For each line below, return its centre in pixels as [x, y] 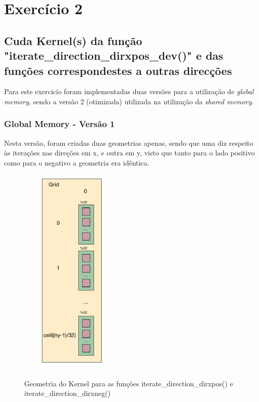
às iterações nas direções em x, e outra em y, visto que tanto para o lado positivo [129, 153]
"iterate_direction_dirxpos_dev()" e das [114, 55]
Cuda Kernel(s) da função [73, 40]
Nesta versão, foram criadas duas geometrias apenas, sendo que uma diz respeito [129, 143]
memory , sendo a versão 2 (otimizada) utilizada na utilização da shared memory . [129, 101]
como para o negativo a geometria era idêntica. [77, 162]
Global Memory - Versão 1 [60, 124]
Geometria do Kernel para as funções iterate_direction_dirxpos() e [129, 383]
